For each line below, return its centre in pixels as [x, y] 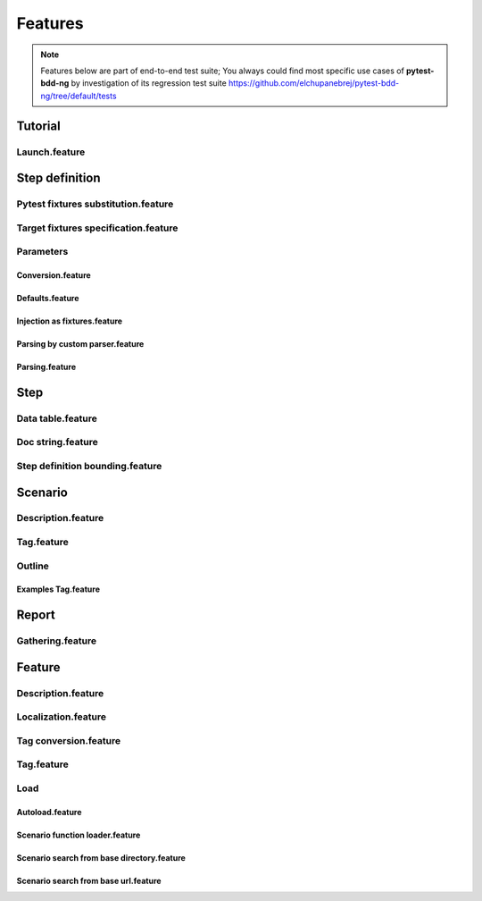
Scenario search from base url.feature [89, 880]
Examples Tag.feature [58, 589]
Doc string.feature [57, 442]
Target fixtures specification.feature [97, 228]
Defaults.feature [48, 298]
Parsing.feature [46, 367]
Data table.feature [57, 418]
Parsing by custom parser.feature [80, 344]
